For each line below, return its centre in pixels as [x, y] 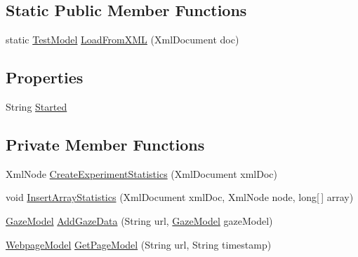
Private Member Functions [105, 144]
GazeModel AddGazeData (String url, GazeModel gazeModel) [139, 220]
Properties [45, 77]
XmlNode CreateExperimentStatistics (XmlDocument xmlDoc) [141, 173]
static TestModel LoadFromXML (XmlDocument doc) [122, 40]
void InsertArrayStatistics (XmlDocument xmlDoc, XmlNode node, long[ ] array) [180, 197]
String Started [37, 106]
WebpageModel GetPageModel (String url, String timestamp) [139, 244]
